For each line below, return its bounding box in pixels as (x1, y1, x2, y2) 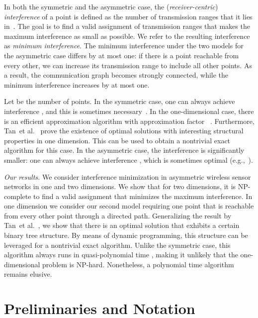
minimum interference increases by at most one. (4, 79, 150, 90)
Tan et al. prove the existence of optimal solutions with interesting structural (4, 125, 244, 136)
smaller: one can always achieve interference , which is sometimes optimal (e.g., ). (4, 154, 253, 165)
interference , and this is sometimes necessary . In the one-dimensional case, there (4, 106, 254, 116)
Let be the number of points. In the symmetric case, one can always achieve (4, 96, 235, 106)
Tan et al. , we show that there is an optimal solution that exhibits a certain (4, 220, 240, 230)
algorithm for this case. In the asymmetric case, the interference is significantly (4, 145, 245, 155)
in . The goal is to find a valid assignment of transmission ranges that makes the (4, 21, 250, 31)
